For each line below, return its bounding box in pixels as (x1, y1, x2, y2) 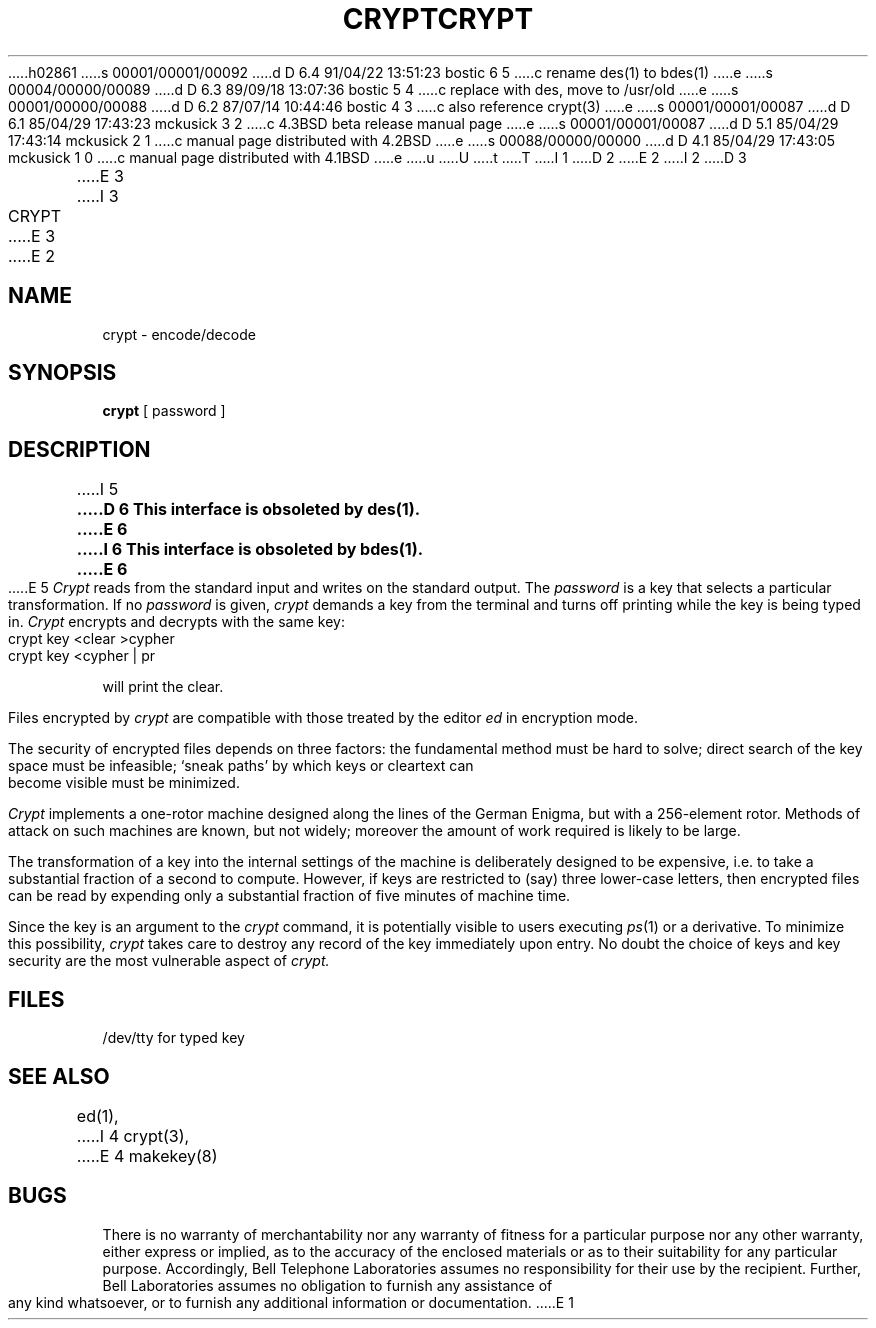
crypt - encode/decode (102, 325, 256, 343)
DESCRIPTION (8, 436, 151, 462)
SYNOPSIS (8, 360, 117, 386)
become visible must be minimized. (8, 774, 240, 792)
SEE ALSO (8, 1063, 110, 1089)
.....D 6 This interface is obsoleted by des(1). (76, 499, 421, 520)
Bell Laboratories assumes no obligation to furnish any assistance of (102, 1276, 553, 1294)
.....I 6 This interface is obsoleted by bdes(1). (76, 539, 424, 560)
